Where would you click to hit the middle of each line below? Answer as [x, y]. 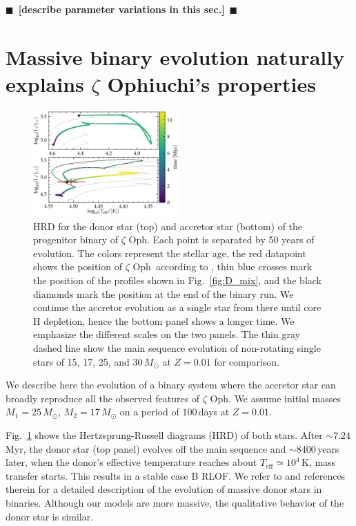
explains [45, 83]
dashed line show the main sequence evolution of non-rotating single [177, 348]
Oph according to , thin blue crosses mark [222, 266]
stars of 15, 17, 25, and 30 [88, 361]
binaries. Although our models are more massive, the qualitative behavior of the [175, 502]
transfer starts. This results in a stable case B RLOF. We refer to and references [176, 475]
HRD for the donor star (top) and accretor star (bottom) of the [168, 226]
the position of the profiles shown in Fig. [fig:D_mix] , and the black [178, 280]
